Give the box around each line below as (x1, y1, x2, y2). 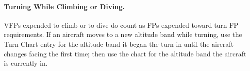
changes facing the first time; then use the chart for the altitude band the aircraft (4, 48, 247, 58)
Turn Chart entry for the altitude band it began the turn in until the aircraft (4, 38, 233, 49)
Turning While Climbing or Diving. (4, 1, 125, 11)
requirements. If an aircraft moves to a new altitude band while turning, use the (4, 29, 242, 39)
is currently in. (4, 58, 48, 68)
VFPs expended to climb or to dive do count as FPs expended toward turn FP (4, 19, 238, 30)
